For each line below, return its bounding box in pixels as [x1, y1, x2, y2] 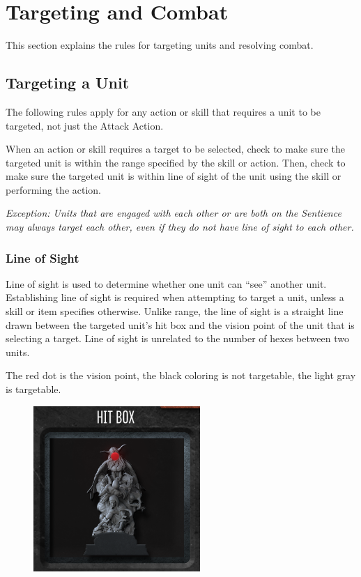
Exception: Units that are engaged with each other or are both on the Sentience [6, 206, 341, 220]
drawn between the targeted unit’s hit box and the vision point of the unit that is [6, 317, 355, 332]
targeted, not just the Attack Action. [6, 118, 164, 132]
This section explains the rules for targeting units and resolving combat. [6, 38, 314, 52]
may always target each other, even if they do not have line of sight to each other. [6, 220, 354, 234]
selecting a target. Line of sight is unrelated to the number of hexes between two [6, 331, 349, 346]
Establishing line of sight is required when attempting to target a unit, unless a [6, 290, 344, 305]
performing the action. [6, 182, 101, 197]
